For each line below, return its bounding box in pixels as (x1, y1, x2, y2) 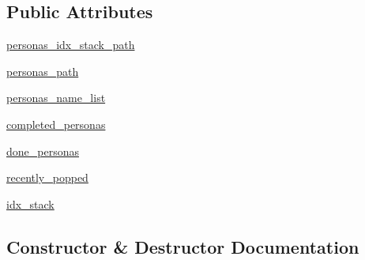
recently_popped (6, 169, 88, 186)
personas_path (6, 62, 79, 79)
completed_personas (6, 115, 106, 132)
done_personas (6, 142, 79, 159)
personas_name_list (6, 89, 106, 106)
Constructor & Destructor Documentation (6, 234, 359, 258)
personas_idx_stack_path (6, 36, 135, 53)
